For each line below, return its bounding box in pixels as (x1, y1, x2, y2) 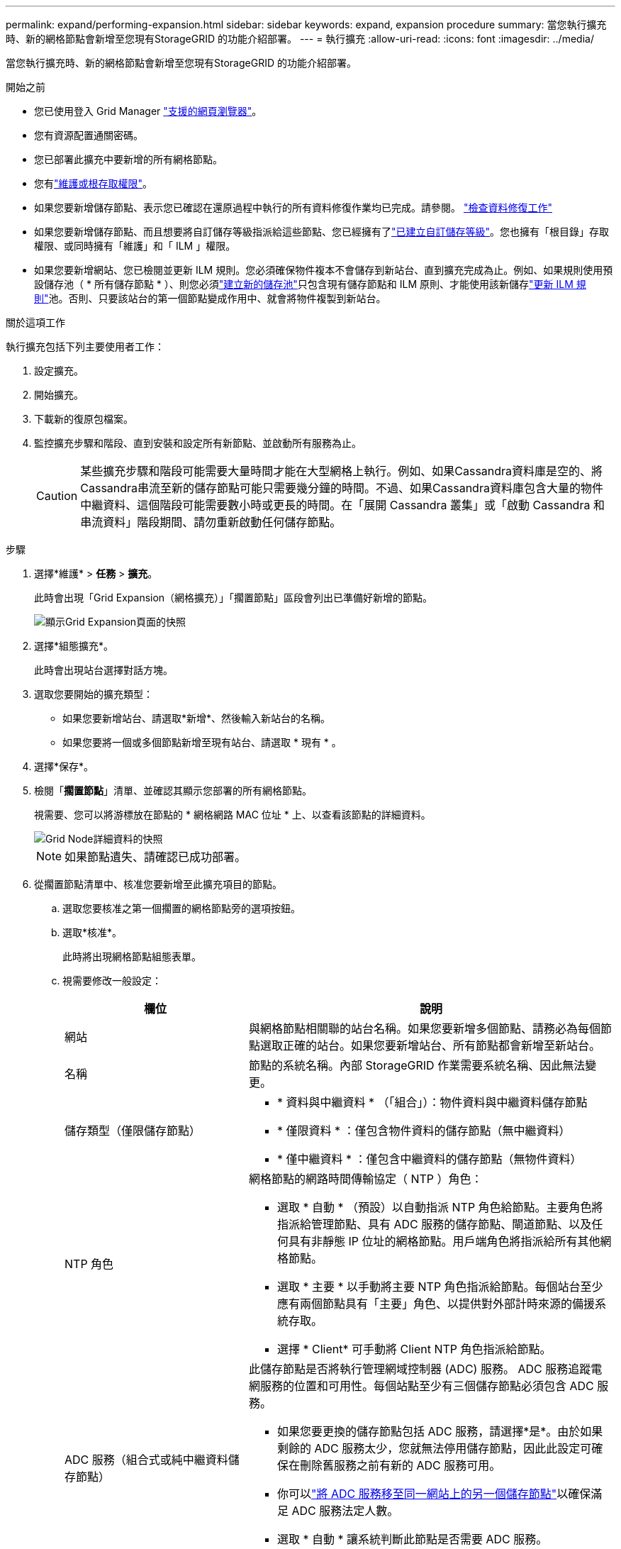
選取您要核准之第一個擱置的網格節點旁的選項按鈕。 (62, 902, 301, 914)
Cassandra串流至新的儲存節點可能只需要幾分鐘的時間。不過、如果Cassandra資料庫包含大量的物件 (80, 481, 603, 495)
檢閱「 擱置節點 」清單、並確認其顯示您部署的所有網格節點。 (34, 784, 312, 796)
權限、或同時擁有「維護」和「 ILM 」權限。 (34, 240, 236, 252)
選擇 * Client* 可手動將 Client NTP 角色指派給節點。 (276, 1342, 552, 1356)
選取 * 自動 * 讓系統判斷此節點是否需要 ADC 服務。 (276, 1532, 548, 1546)
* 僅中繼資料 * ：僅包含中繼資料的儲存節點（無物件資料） (276, 1152, 582, 1166)
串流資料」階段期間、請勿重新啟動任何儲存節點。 (80, 515, 342, 529)
